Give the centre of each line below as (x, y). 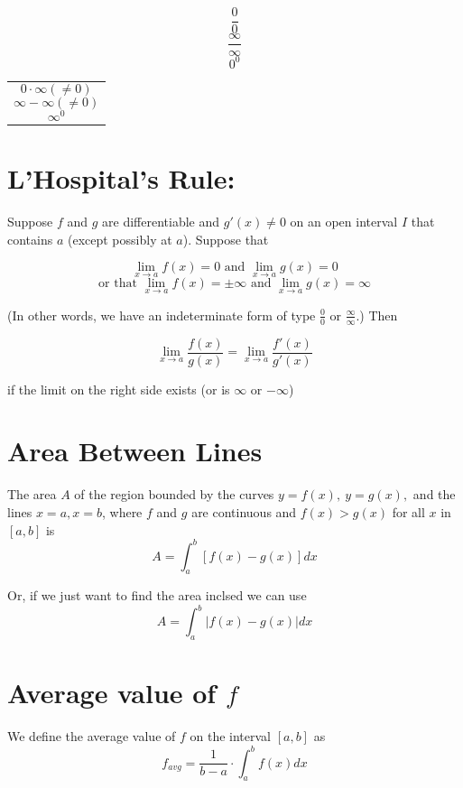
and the (434, 494)
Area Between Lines (135, 451)
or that (118, 284)
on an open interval (344, 222)
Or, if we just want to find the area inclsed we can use (157, 595)
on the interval (230, 736)
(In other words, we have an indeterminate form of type (162, 315)
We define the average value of (92, 736)
